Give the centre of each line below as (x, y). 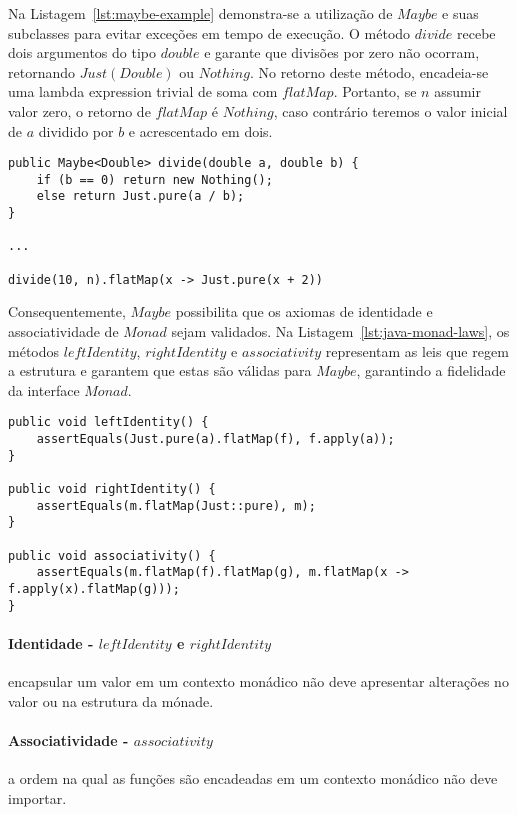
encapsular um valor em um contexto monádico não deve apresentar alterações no (258, 681)
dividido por (76, 130)
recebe (476, 32)
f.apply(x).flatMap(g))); (94, 588)
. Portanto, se (375, 91)
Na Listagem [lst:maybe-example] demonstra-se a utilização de (200, 13)
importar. (37, 797)
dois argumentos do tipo (82, 52)
